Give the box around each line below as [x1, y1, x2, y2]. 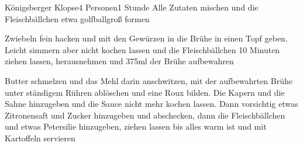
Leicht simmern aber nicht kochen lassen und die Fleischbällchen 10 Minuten [5, 43, 280, 55]
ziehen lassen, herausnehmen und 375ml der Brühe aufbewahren [5, 55, 234, 67]
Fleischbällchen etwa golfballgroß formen [5, 12, 150, 25]
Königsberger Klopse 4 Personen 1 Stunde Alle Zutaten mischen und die [5, 1, 259, 13]
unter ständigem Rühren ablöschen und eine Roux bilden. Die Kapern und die [5, 86, 285, 98]
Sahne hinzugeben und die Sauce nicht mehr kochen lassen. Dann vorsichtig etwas [5, 98, 298, 110]
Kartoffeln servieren [5, 131, 75, 144]
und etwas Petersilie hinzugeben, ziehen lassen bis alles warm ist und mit [5, 120, 267, 133]
